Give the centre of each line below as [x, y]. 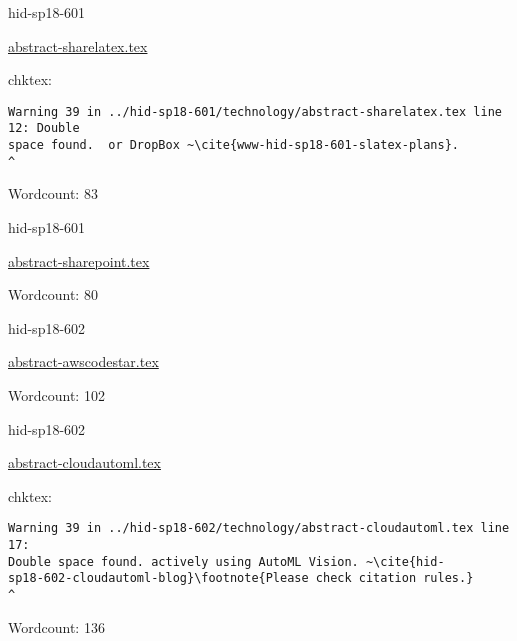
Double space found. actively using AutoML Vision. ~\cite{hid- [226, 561]
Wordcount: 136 [56, 626]
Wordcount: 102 [56, 394]
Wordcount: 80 [53, 294]
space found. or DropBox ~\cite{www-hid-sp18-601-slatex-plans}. [234, 145]
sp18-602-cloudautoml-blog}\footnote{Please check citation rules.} [241, 578]
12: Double [44, 128]
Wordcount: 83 [53, 193]
